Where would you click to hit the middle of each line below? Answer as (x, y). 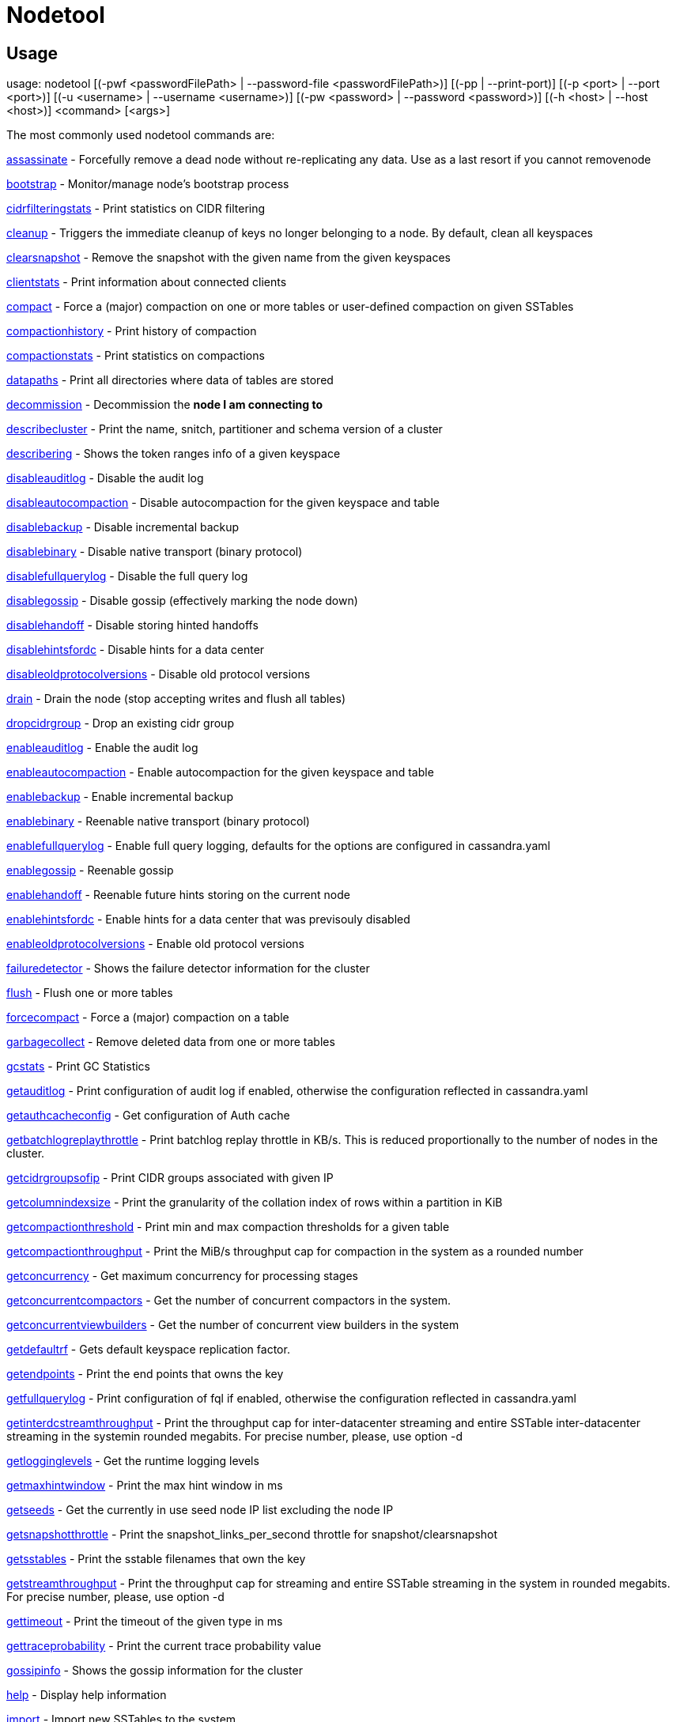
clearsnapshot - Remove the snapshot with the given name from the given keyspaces (228, 258)
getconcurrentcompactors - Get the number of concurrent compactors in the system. (229, 1301)
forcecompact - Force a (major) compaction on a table (148, 1018)
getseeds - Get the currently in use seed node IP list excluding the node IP (200, 1510)
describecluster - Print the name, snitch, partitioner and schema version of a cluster (225, 429)
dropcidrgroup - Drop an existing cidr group (120, 723)
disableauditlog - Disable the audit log (105, 478)
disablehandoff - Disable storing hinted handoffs (132, 625)
